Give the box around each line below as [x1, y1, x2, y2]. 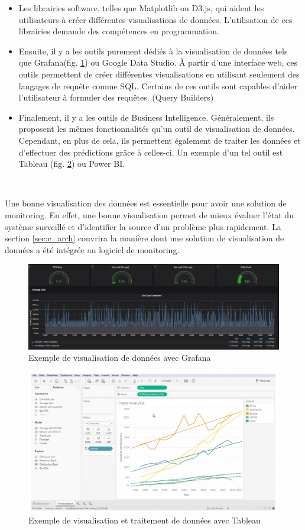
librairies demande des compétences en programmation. [18, 25, 219, 37]
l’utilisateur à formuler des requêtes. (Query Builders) [18, 91, 214, 104]
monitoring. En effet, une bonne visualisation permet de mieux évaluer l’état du [5, 208, 294, 221]
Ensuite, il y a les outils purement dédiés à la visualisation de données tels [18, 44, 288, 57]
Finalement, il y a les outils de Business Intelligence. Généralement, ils [18, 111, 274, 123]
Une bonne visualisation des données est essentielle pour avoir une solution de [5, 197, 287, 209]
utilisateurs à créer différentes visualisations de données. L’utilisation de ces [18, 13, 293, 25]
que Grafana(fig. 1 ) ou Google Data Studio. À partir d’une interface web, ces [18, 56, 298, 69]
